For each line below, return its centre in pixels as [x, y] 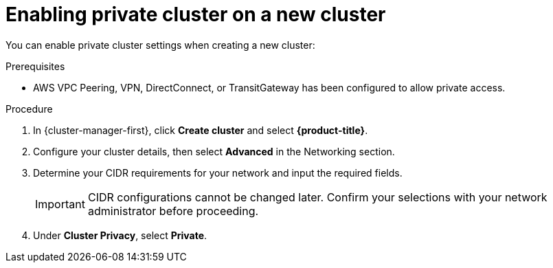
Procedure [29, 109]
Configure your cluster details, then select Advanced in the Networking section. [214, 151]
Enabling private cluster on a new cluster [196, 14]
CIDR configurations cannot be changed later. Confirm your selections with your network [317, 197]
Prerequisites [35, 66]
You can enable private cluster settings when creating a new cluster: [160, 45]
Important [60, 204]
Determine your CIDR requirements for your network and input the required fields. [218, 172]
